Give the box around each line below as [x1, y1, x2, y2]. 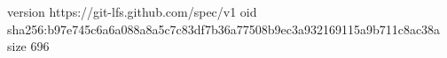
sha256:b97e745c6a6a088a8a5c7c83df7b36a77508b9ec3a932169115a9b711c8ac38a [7, 19, 441, 38]
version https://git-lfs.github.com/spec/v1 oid [7, 3, 257, 20]
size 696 [7, 37, 50, 55]
